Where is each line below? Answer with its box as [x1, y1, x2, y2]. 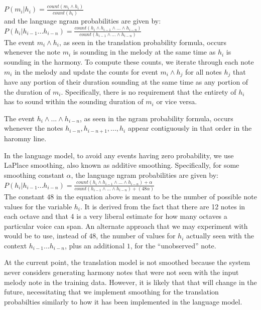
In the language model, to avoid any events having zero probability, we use [4, 150, 234, 160]
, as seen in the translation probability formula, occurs [59, 37, 226, 47]
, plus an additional [64, 240, 125, 250]
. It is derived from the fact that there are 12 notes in [80, 201, 245, 211]
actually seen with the [186, 230, 254, 241]
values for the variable [4, 201, 72, 211]
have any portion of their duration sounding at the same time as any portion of [4, 77, 248, 87]
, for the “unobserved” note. [130, 240, 216, 250]
